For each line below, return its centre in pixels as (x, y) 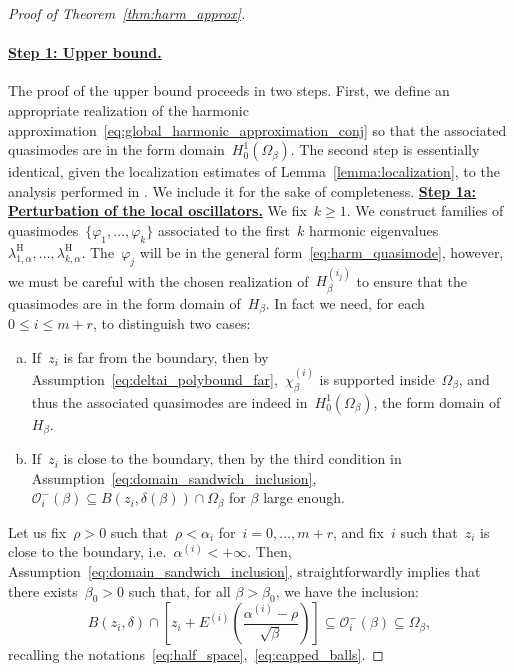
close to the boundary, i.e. (87, 551)
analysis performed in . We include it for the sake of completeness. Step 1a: (242, 190)
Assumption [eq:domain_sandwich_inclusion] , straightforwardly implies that (244, 570)
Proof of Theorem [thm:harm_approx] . (127, 13)
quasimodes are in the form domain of (124, 302)
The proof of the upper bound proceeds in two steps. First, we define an (229, 90)
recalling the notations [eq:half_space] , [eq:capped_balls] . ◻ (196, 654)
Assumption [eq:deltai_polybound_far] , (154, 378)
